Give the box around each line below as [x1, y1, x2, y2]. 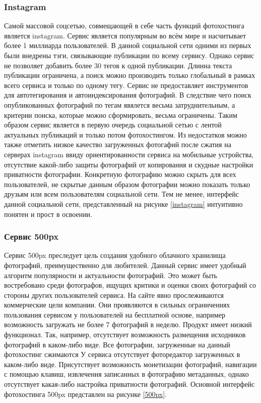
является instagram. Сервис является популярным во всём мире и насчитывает [4, 30, 246, 40]
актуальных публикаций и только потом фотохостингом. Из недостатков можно [4, 129, 247, 140]
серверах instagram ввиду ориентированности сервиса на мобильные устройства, [4, 149, 254, 159]
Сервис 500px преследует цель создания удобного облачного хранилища [4, 250, 226, 260]
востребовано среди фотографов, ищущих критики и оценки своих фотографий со [4, 280, 256, 290]
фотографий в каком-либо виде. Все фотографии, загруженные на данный [4, 339, 230, 349]
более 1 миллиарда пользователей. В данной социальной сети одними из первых [4, 40, 251, 51]
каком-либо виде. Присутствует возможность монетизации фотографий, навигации [4, 359, 257, 369]
